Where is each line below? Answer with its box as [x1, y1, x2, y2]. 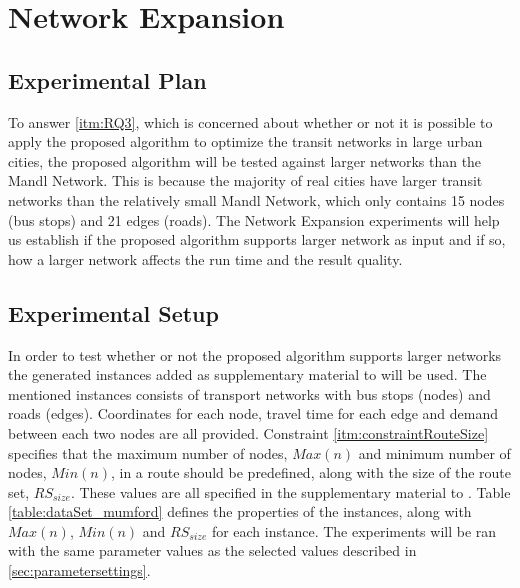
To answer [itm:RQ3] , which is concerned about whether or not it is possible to [8, 111, 493, 132]
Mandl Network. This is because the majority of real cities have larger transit [8, 170, 483, 191]
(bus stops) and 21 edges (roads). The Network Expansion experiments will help [8, 209, 500, 230]
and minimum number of [358, 442, 511, 463]
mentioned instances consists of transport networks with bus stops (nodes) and [8, 383, 491, 404]
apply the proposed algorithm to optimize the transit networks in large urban [8, 131, 483, 152]
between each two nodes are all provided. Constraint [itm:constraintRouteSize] [8, 422, 489, 443]
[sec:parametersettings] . [8, 560, 151, 581]
